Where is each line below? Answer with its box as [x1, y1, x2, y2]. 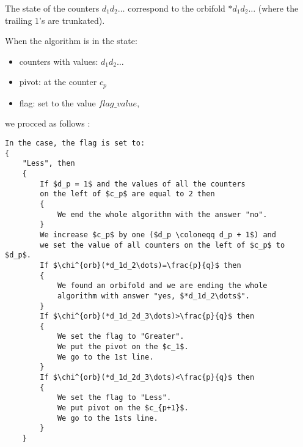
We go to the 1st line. [57, 352, 154, 361]
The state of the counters [5, 2, 100, 14]
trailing [5, 13, 32, 26]
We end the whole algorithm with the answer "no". [57, 210, 268, 219]
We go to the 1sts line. [57, 413, 158, 423]
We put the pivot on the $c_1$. [57, 342, 189, 352]
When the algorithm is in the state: [5, 34, 137, 47]
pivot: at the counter [19, 75, 97, 88]
